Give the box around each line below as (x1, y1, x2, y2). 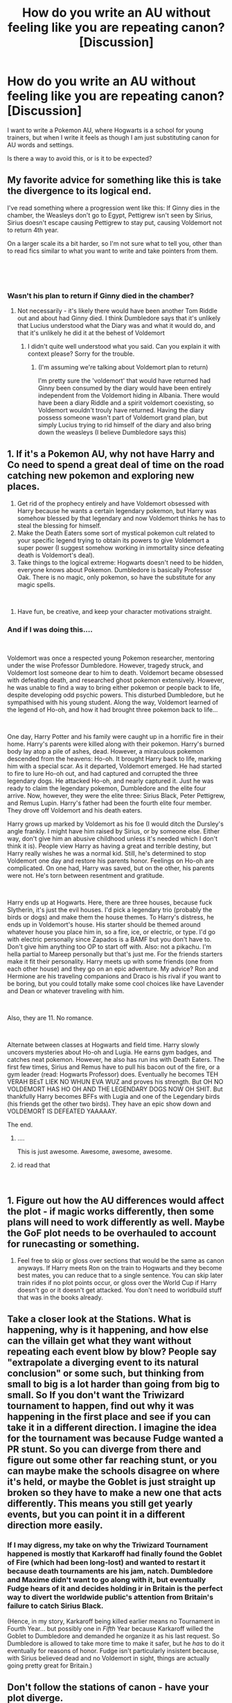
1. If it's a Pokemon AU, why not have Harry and (7, 448, 215, 460)
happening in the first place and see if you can (7, 1411, 211, 1423)
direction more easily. (7, 1520, 103, 1531)
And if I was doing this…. (7, 624, 93, 634)
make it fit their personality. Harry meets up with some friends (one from (7, 957, 213, 966)
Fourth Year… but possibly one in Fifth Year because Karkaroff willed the (7, 1624, 214, 1633)
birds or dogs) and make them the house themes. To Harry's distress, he (7, 913, 215, 922)
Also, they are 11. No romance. (7, 1014, 93, 1022)
